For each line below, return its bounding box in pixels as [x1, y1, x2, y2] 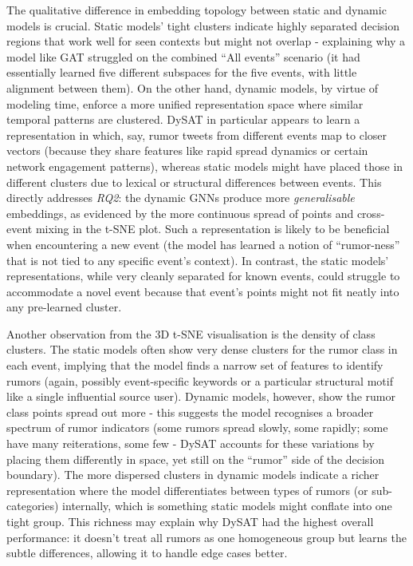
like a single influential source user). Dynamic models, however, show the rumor [6, 388, 396, 405]
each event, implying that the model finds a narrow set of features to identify [6, 357, 383, 374]
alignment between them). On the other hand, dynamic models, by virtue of [6, 79, 379, 96]
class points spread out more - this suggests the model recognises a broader [6, 403, 374, 420]
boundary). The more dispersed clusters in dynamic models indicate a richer [6, 466, 380, 483]
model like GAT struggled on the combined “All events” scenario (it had [6, 48, 360, 65]
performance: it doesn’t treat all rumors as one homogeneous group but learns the [6, 528, 407, 545]
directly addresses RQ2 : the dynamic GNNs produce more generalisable [6, 189, 355, 206]
